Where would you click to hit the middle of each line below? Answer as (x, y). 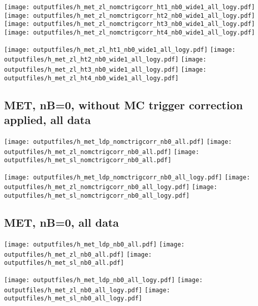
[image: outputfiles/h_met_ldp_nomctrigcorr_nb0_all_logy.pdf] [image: (127, 177)
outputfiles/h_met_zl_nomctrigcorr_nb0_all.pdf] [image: (102, 152)
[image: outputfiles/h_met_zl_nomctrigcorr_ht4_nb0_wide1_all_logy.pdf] (130, 32)
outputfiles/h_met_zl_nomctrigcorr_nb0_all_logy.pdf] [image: (111, 187)
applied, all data (47, 120)
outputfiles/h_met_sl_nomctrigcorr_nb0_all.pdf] (88, 160)
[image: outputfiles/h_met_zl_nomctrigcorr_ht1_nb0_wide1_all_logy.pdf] (130, 7)
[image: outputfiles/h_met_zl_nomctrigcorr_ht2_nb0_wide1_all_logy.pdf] (130, 16)
